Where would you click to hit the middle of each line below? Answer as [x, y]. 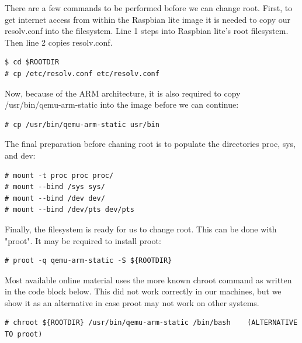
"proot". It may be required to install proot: [83, 240]
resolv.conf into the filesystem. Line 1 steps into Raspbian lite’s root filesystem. [147, 31]
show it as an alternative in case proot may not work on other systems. [132, 302]
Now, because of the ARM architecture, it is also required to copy [123, 93]
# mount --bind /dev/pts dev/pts [70, 210]
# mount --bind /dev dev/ [55, 198]
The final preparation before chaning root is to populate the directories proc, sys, [150, 144]
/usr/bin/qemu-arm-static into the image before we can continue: [122, 104]
